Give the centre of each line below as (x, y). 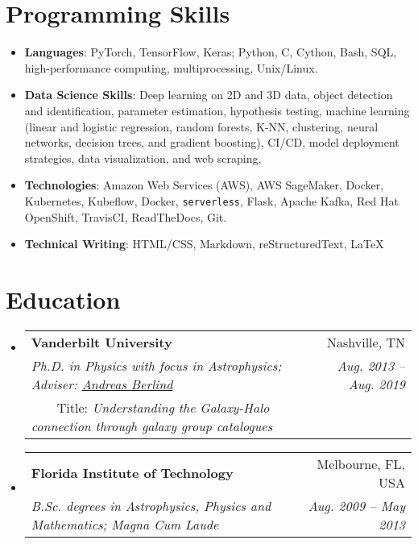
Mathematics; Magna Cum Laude (125, 524)
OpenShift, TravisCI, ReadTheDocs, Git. (126, 216)
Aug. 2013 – (371, 365)
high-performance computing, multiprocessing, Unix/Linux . (171, 67)
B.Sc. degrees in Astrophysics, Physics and (151, 505)
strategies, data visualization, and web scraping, (143, 158)
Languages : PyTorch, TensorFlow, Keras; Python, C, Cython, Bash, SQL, (211, 52)
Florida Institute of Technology (132, 473)
